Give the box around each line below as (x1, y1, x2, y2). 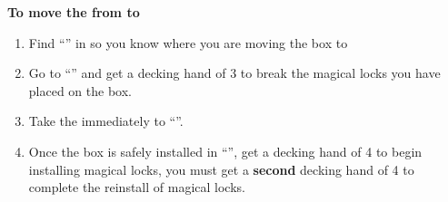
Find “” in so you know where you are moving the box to (28, 33, 348, 52)
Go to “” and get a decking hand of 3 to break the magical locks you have (28, 63, 441, 82)
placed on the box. (28, 81, 132, 100)
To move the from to (7, 3, 140, 21)
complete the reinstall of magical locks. (28, 178, 245, 197)
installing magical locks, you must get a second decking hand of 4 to (28, 159, 414, 178)
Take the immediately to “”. (28, 111, 184, 130)
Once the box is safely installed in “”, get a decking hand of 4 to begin (28, 141, 423, 160)
